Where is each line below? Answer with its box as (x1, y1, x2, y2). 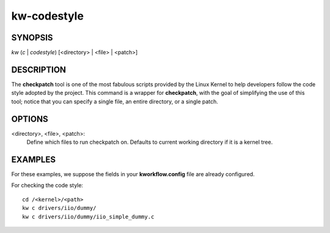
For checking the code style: (11, 182, 84, 189)
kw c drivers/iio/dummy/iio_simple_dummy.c (22, 213, 155, 220)
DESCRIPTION (11, 64, 67, 75)
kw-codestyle (11, 9, 84, 23)
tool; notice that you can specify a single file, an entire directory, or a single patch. (11, 98, 218, 105)
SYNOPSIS (11, 32, 53, 43)
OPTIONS (11, 114, 48, 124)
